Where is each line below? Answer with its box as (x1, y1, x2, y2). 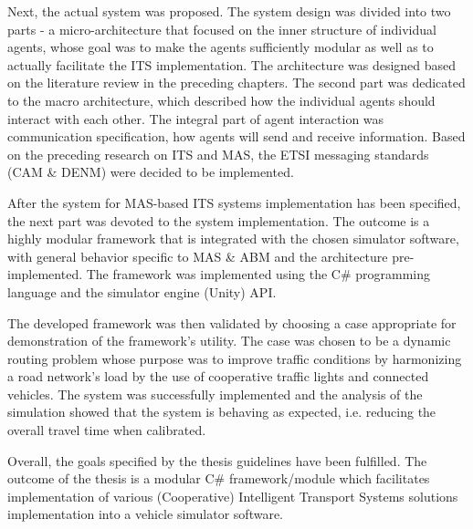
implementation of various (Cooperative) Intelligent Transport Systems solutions (7, 486, 458, 505)
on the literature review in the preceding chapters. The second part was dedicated (7, 73, 466, 92)
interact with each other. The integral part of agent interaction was (7, 109, 384, 128)
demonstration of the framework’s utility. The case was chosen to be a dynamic (7, 331, 451, 350)
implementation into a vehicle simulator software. (7, 504, 283, 524)
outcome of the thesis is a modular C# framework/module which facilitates (7, 469, 430, 488)
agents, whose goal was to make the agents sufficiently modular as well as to (7, 37, 434, 57)
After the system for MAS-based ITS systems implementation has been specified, (7, 192, 461, 212)
